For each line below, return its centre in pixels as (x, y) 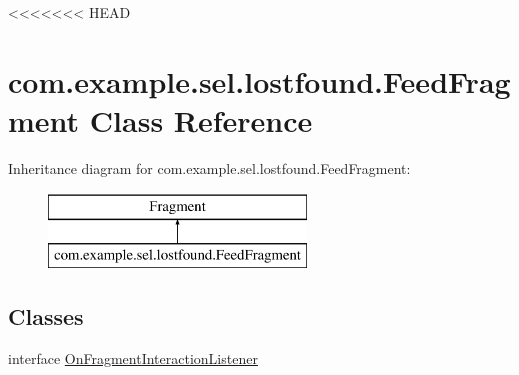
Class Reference (201, 119)
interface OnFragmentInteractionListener (133, 357)
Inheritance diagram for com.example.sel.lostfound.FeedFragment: (209, 167)
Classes (46, 316)
